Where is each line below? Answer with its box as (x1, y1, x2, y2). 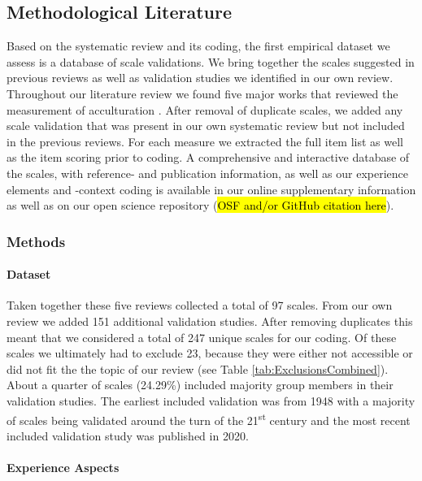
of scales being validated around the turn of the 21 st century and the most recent (7, 409, 411, 428)
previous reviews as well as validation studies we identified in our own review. (7, 69, 394, 86)
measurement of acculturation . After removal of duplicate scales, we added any (7, 101, 403, 118)
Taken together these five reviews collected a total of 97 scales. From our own (7, 297, 393, 314)
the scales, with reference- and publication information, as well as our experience (7, 164, 408, 181)
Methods (7, 231, 66, 251)
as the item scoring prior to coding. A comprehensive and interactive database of (7, 149, 410, 166)
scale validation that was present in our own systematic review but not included (7, 117, 405, 134)
